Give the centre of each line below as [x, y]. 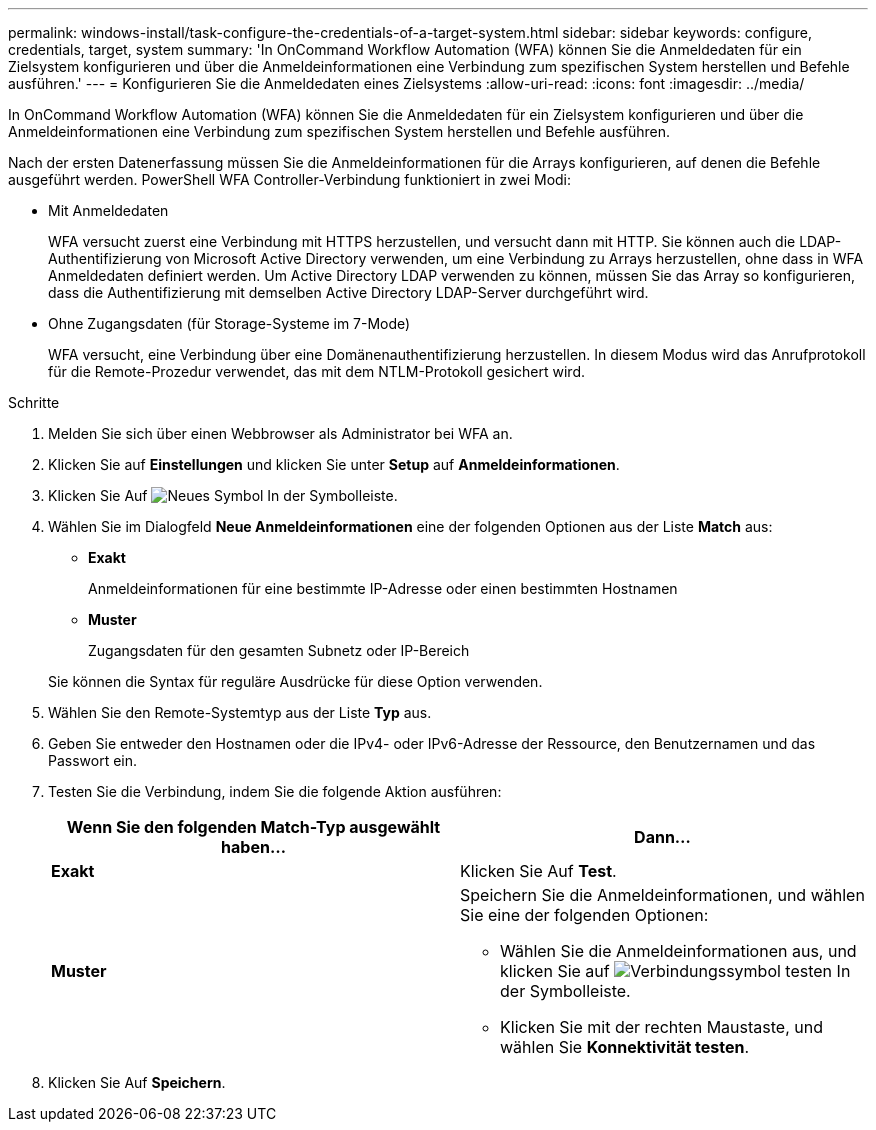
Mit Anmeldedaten [108, 210]
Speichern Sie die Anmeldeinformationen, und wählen [662, 895]
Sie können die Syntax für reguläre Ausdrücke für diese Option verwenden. [295, 681]
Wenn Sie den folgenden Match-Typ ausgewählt [253, 827]
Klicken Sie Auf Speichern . [137, 1082]
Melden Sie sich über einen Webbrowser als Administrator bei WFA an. [280, 433]
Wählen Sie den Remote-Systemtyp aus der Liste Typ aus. [240, 712]
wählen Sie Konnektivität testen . [625, 1047]
